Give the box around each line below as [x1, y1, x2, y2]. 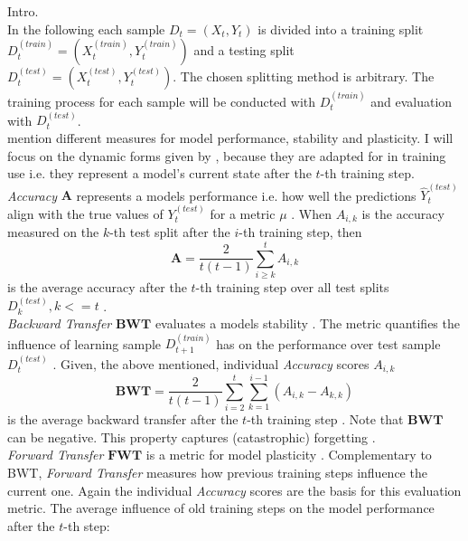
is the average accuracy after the [7, 278, 187, 297]
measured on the [7, 223, 99, 242]
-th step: [63, 516, 110, 535]
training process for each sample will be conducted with [7, 92, 316, 110]
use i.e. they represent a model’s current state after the [7, 164, 312, 183]
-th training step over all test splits [195, 278, 389, 297]
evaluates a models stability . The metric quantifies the [154, 314, 460, 333]
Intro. [7, 2, 39, 20]
